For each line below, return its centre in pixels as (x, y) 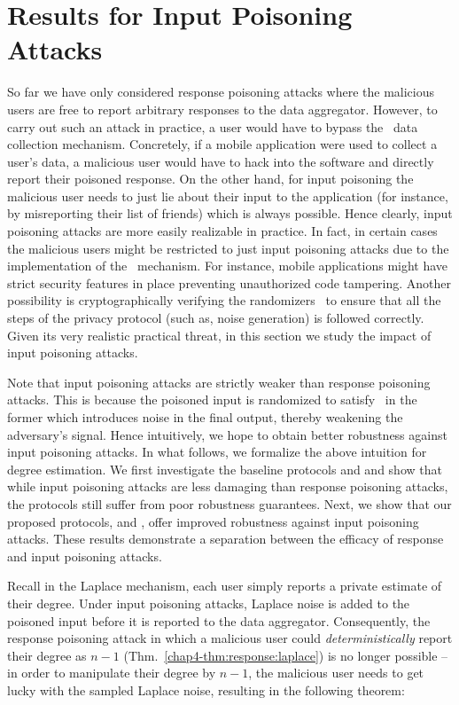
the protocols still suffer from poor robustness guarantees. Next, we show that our (229, 503)
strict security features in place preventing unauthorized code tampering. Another (229, 282)
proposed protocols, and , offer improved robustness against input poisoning (213, 521)
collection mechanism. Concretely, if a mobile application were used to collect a (222, 144)
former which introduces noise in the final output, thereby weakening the (205, 417)
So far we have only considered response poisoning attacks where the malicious (221, 92)
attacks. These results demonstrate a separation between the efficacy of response (226, 539)
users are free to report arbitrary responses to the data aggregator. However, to (222, 109)
